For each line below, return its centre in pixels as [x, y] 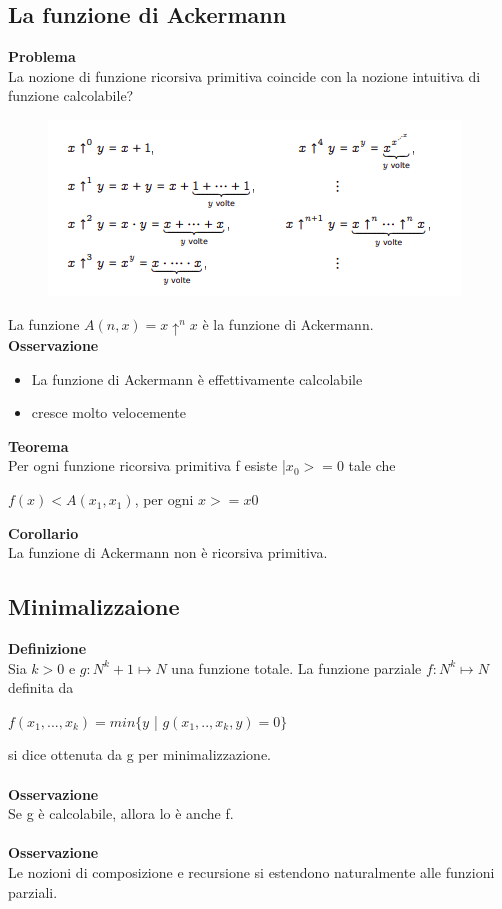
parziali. [33, 891]
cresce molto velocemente [108, 412]
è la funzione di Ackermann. [288, 323]
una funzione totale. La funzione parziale [296, 667]
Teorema [38, 445]
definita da [41, 687]
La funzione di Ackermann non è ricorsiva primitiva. [168, 552]
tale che [372, 465]
